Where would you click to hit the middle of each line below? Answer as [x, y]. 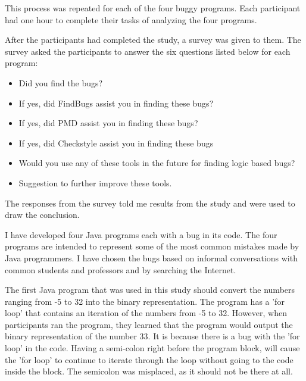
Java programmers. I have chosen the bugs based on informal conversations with [151, 257]
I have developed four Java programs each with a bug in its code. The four [141, 234]
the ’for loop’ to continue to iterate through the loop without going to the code [149, 359]
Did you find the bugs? [61, 82]
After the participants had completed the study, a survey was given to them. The [153, 40]
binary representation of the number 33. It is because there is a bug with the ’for [152, 336]
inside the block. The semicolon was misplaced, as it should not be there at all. [149, 371]
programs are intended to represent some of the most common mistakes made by [152, 246]
